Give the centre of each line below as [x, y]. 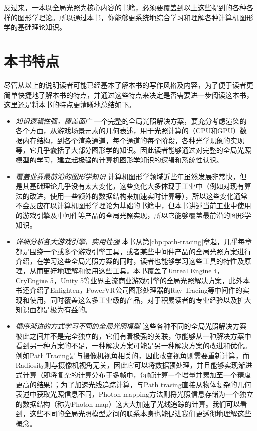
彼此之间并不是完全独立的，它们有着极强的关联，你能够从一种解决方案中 [133, 336]
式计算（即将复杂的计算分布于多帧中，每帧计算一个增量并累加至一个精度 [133, 374]
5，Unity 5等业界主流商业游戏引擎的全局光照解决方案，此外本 [150, 280]
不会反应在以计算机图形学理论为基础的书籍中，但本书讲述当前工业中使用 [133, 205]
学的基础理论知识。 [35, 27]
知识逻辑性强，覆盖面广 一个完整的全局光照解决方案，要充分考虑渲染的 [131, 121]
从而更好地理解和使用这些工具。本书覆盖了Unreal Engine [120, 270]
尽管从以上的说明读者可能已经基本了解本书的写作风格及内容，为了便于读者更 [128, 84]
